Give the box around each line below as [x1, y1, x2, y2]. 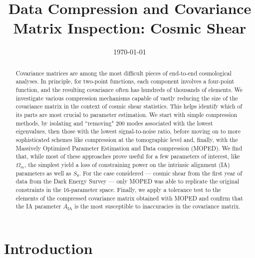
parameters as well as [15, 168, 71, 177]
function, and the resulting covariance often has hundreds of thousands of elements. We [15, 85, 243, 94]
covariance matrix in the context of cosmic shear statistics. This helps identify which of [15, 102, 243, 110]
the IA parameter [15, 202, 61, 210]
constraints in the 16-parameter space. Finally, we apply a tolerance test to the [15, 185, 221, 193]
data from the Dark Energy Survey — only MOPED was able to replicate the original [15, 177, 240, 185]
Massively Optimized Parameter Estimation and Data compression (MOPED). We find [15, 143, 243, 152]
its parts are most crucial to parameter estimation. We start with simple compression [15, 110, 238, 118]
